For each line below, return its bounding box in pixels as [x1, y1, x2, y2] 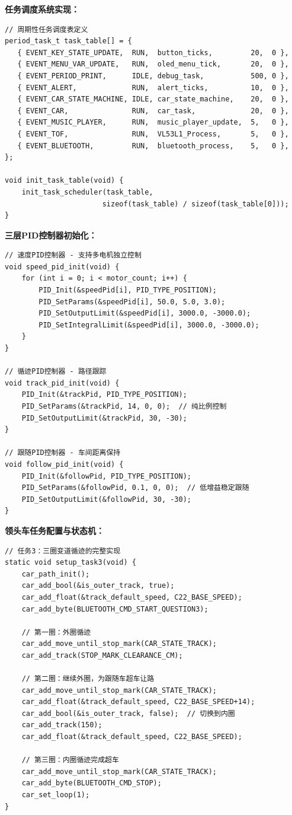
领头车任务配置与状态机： [5, 524, 104, 536]
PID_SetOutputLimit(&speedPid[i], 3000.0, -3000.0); [38, 309, 251, 318]
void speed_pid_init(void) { [5, 262, 120, 271]
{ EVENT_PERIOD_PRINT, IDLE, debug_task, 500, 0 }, [17, 71, 289, 80]
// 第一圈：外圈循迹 [21, 628, 91, 636]
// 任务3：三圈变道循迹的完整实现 [5, 546, 121, 555]
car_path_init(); [21, 569, 90, 578]
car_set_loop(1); [21, 791, 90, 799]
